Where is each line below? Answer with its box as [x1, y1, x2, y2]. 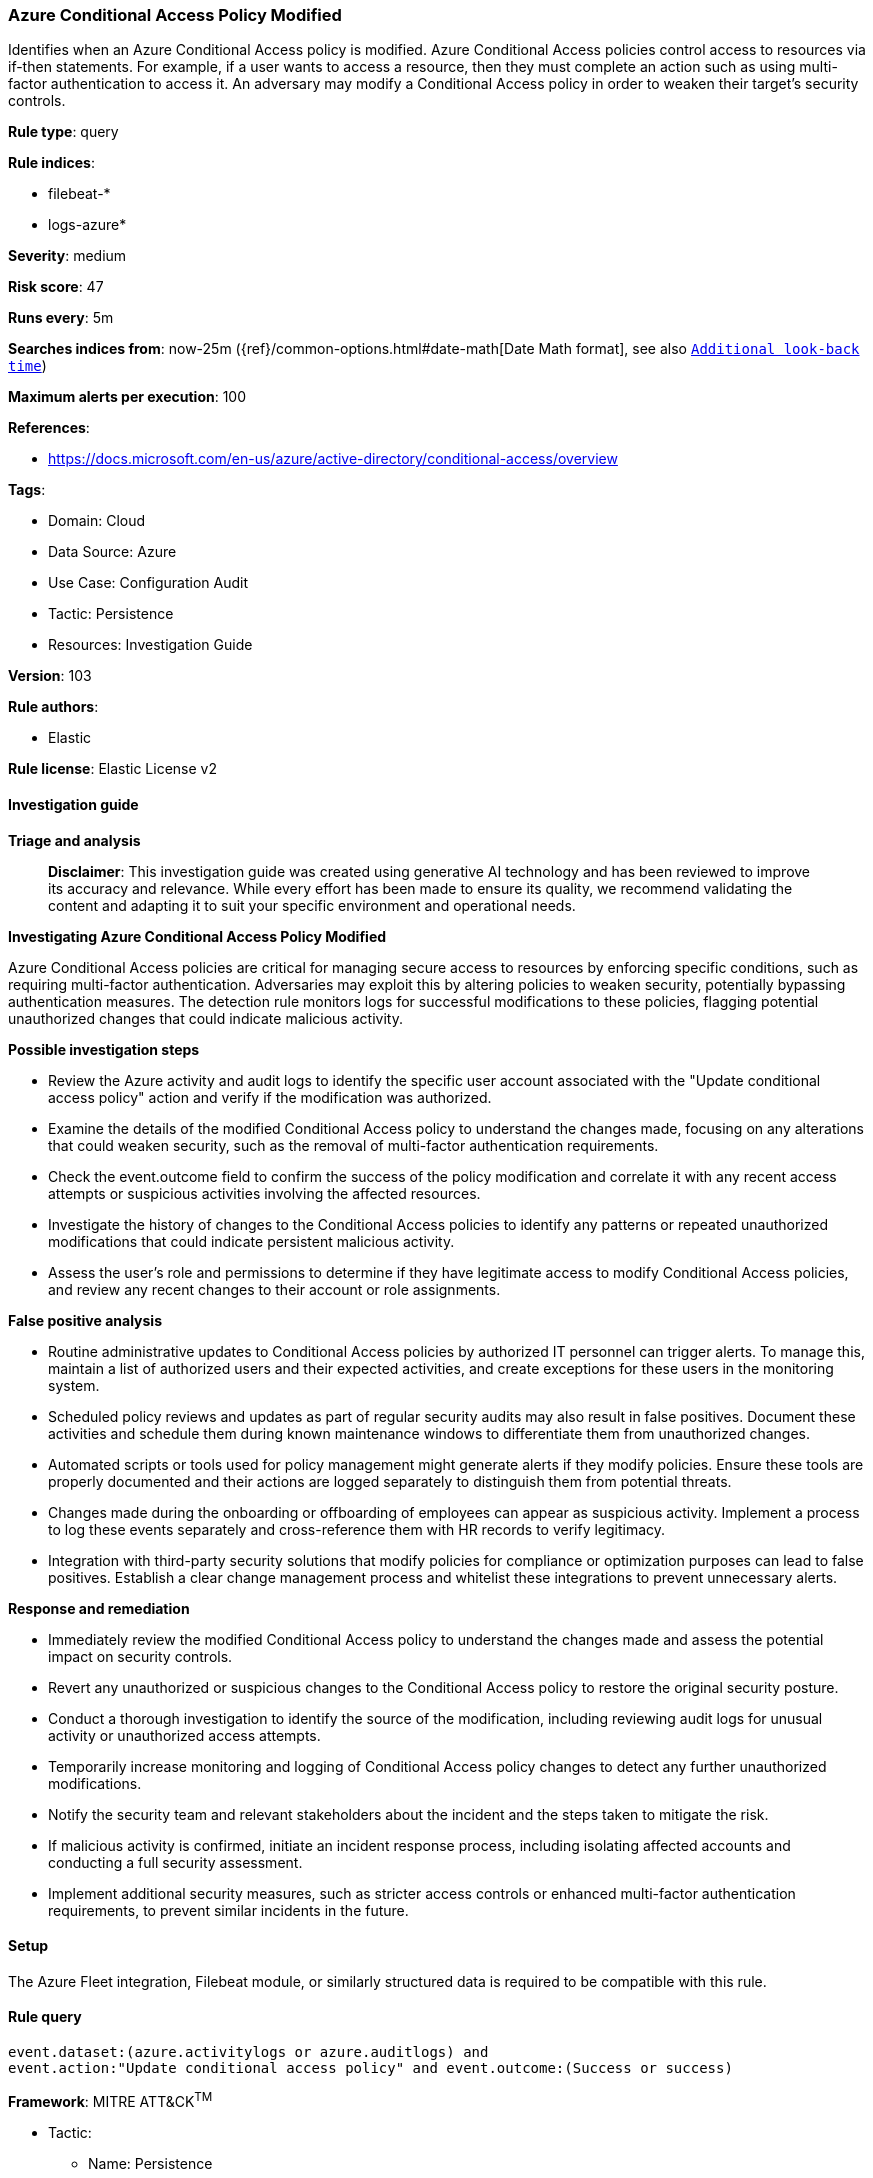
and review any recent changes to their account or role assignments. [48, 1280, 501, 1298]
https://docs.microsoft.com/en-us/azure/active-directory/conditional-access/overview [48, 450, 618, 468]
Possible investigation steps [8, 1040, 200, 1058]
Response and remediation [8, 1599, 190, 1617]
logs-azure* [48, 216, 127, 234]
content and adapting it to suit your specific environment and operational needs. [48, 896, 576, 914]
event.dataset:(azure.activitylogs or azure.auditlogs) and [8, 2044, 489, 2061]
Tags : [8, 481, 46, 499]
